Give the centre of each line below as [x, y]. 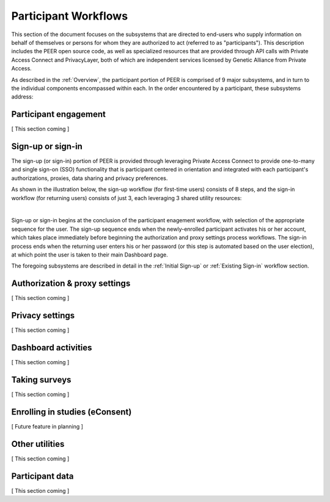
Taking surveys [41, 380]
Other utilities [38, 444]
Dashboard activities [52, 348]
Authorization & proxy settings [71, 284]
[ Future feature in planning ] [47, 426]
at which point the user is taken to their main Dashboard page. [90, 255]
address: [22, 97]
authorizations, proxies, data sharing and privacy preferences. [90, 178]
